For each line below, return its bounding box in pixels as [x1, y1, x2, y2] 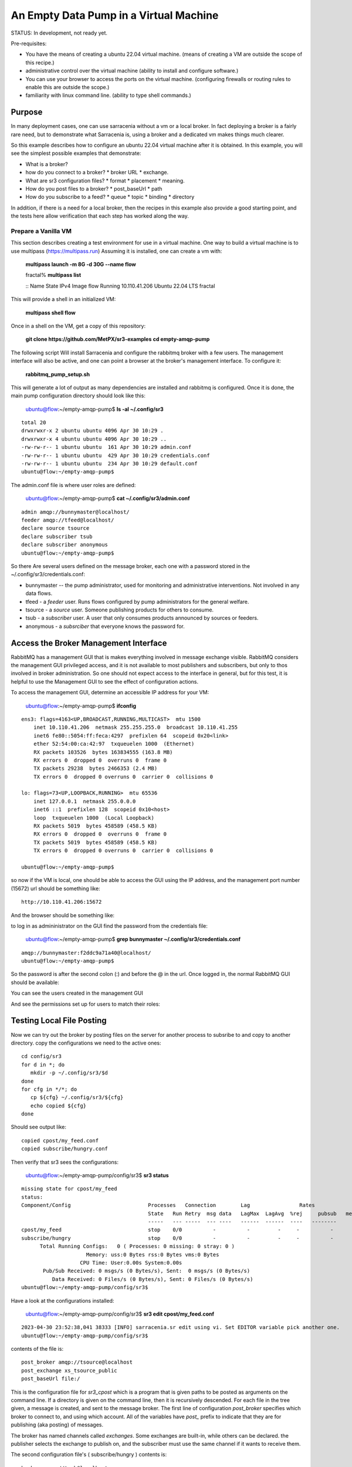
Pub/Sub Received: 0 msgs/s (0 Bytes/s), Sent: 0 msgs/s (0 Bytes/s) [43, 1267, 251, 1275]
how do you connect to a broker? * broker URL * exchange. [25, 169, 169, 176]
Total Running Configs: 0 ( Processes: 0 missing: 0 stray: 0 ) [39, 1243, 235, 1250]
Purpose [11, 107, 43, 117]
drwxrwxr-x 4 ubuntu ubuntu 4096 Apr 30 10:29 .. [21, 435, 167, 442]
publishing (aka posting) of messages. [11, 1421, 104, 1428]
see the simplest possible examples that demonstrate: [11, 150, 141, 157]
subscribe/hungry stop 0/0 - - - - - [21, 1235, 334, 1241]
